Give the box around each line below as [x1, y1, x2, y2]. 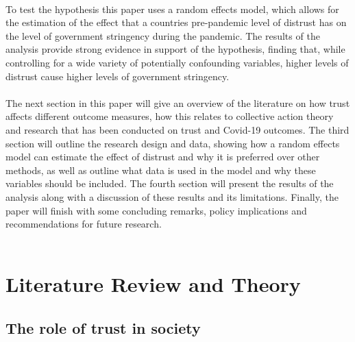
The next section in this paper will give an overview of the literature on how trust [5, 95, 350, 110]
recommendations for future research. [5, 217, 162, 231]
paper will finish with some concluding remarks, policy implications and [5, 203, 307, 217]
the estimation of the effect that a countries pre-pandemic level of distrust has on [5, 15, 347, 29]
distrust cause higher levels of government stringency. [5, 69, 230, 83]
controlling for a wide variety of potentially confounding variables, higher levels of [5, 55, 349, 69]
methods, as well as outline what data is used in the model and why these [5, 162, 316, 177]
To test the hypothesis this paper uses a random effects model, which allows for [5, 1, 339, 16]
